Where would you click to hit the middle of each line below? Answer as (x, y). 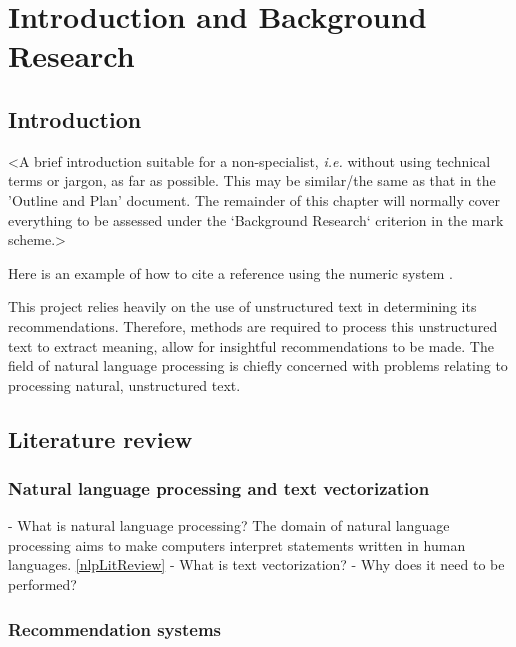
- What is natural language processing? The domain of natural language (229, 525)
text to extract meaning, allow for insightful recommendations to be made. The (251, 345)
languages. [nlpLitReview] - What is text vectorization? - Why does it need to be (256, 564)
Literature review (100, 438)
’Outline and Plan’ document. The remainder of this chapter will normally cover (254, 199)
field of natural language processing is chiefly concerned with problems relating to (258, 365)
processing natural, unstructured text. (124, 384)
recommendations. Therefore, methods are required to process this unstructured (253, 325)
